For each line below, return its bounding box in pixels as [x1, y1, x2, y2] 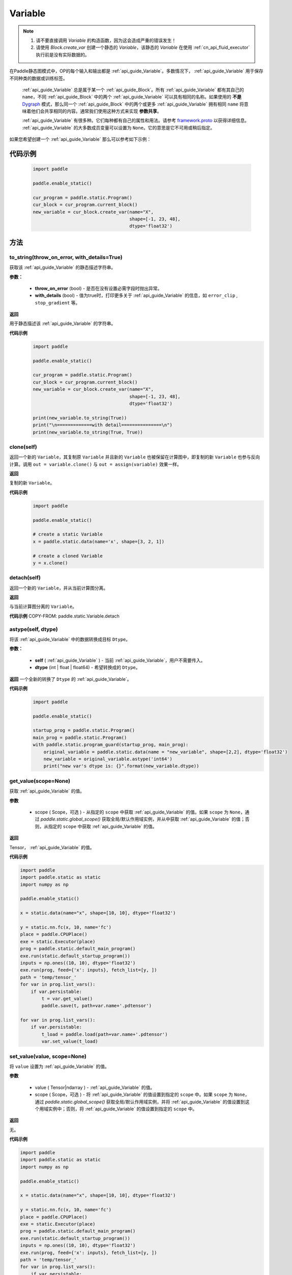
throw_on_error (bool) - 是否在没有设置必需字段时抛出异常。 [35, 285, 162, 291]
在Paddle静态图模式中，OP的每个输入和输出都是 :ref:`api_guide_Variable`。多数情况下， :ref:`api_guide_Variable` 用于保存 [9, 68, 264, 74]
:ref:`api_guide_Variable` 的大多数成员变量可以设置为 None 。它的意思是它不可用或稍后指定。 [22, 124, 215, 131]
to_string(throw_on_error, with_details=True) [9, 253, 123, 261]
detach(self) [9, 574, 41, 581]
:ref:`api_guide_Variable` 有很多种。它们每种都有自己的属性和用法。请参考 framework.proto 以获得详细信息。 [22, 117, 249, 123]
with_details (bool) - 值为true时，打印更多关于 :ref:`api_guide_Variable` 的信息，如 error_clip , [35, 292, 238, 298]
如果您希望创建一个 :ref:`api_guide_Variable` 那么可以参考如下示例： [9, 136, 152, 142]
